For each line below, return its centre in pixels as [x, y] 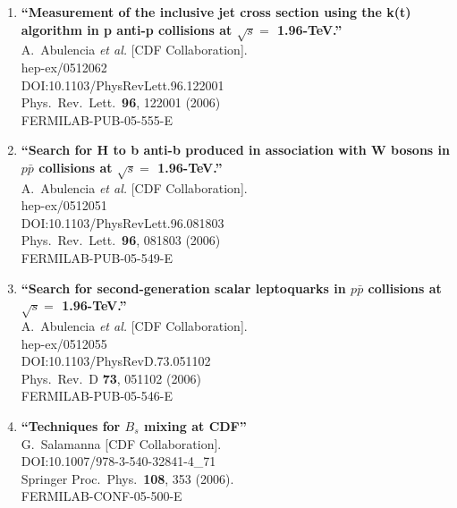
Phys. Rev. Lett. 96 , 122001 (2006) [121, 102]
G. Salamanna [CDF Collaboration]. [121, 443]
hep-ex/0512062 [64, 67]
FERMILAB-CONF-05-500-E [102, 496]
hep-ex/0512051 [64, 205]
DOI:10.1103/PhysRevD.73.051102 [116, 361]
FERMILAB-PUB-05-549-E [97, 258]
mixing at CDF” [195, 425]
